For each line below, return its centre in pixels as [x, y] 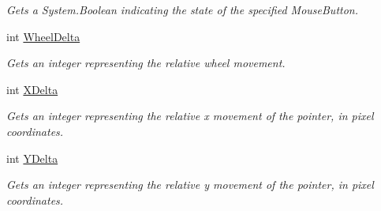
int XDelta [32, 89]
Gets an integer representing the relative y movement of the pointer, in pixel [190, 185]
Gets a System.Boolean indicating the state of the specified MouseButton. [182, 9]
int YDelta [32, 158]
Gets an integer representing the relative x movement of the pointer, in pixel [190, 116]
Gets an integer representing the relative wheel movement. [146, 63]
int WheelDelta [43, 36]
